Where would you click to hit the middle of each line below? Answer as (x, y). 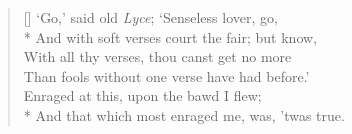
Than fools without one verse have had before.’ (166, 75)
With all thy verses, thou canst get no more (157, 56)
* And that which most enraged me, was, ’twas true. (184, 114)
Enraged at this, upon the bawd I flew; (142, 95)
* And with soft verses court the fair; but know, (170, 36)
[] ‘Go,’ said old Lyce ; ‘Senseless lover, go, (150, 17)
